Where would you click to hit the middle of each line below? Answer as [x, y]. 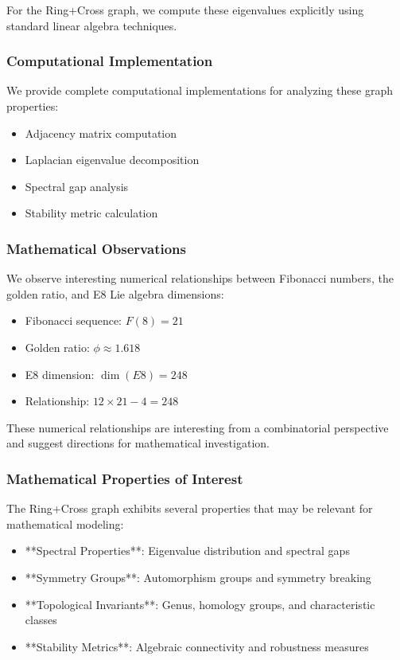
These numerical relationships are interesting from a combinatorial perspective [198, 427]
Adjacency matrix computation [101, 133]
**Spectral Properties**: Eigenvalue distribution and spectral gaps [187, 551]
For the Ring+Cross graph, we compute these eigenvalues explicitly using [185, 10]
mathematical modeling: [65, 523]
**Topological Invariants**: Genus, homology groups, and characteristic [200, 604]
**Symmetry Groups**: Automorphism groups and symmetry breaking [198, 577]
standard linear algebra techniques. [92, 25]
